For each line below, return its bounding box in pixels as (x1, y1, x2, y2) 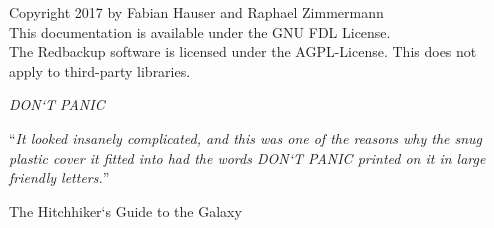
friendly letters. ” (9, 167, 110, 188)
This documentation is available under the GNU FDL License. (9, 21, 391, 42)
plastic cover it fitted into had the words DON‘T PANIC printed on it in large (9, 147, 486, 168)
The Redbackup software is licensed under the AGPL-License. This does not (9, 41, 477, 62)
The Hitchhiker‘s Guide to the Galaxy (9, 200, 242, 221)
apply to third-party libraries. (9, 60, 191, 81)
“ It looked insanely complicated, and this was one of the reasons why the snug (9, 127, 483, 148)
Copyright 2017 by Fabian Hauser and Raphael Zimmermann (9, 2, 384, 22)
